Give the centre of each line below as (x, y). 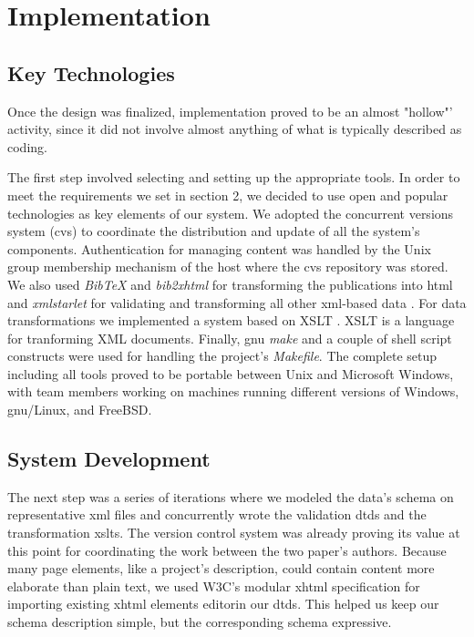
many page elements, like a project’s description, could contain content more (221, 568)
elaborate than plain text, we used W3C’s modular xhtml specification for (214, 586)
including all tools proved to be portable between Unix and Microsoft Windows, (231, 373)
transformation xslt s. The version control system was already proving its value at (234, 533)
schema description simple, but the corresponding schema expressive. (200, 622)
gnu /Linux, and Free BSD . (80, 410)
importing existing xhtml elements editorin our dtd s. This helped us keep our (223, 604)
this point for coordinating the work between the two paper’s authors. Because (227, 550)
